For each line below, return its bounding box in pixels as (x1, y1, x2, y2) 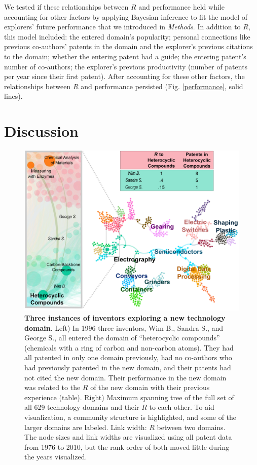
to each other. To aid (149, 402, 214, 412)
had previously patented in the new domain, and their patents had (24, 362, 231, 372)
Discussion (4, 121, 79, 141)
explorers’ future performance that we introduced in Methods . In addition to (4, 21, 241, 32)
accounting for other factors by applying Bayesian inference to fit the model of (4, 11, 248, 22)
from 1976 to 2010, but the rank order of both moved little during (24, 441, 230, 452)
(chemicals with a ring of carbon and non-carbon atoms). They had (24, 342, 234, 353)
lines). (4, 91, 23, 101)
